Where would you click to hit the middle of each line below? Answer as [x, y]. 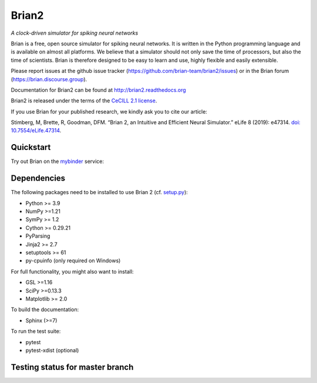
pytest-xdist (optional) [52, 350]
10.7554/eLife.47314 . [36, 131]
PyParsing [38, 236]
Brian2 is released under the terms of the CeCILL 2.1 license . [84, 101]
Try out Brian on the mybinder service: [57, 161]
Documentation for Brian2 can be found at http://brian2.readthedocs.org [98, 90]
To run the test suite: [36, 331]
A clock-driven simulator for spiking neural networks [75, 33]
